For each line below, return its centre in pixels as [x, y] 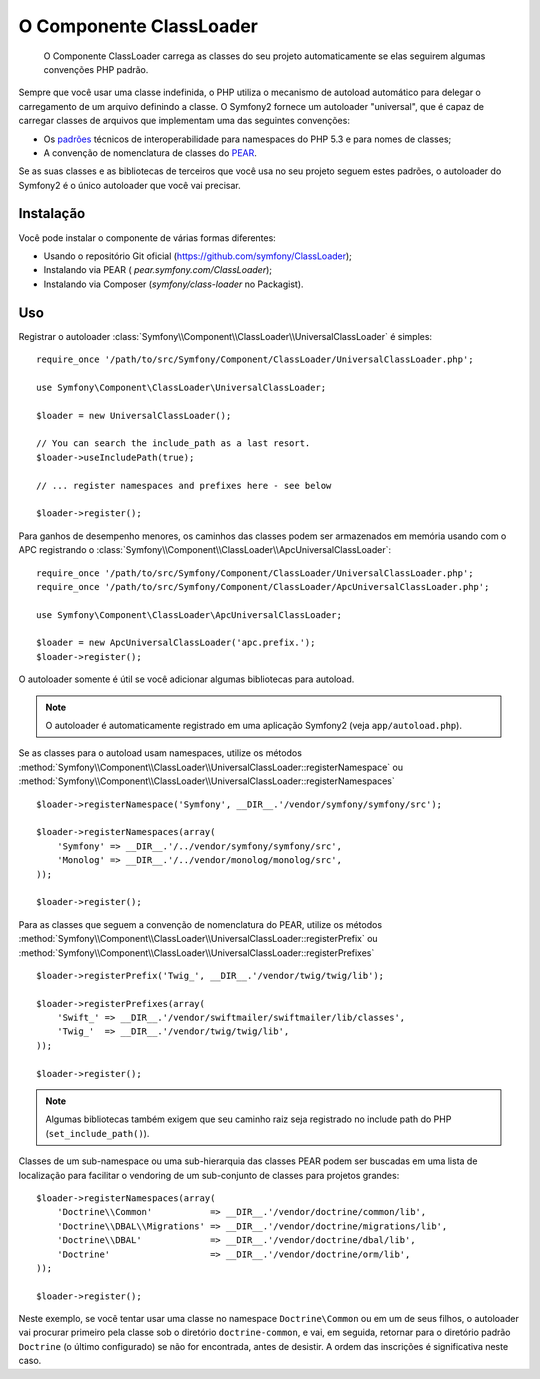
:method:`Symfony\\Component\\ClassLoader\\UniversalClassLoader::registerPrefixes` [196, 952]
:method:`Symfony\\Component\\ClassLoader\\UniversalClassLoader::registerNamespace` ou [211, 767]
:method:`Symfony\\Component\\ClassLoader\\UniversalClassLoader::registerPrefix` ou [198, 939]
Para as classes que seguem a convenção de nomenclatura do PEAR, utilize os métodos [200, 924]
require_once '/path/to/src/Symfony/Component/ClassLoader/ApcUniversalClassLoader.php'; [263, 586]
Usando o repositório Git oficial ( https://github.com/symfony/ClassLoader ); [197, 256]
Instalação [52, 213]
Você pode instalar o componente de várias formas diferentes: [147, 237]
